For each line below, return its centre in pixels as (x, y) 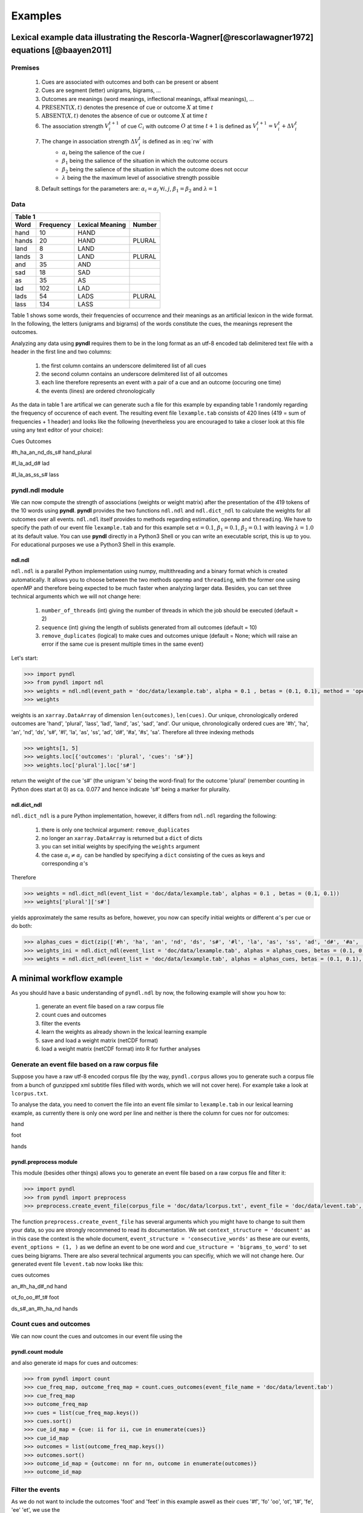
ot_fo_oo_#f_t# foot (35, 1298)
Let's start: (25, 658)
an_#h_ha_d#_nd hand (39, 1286)
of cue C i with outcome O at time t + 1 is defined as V (189, 127)
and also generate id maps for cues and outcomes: (75, 1363)
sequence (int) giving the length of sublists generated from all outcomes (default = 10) (149, 627)
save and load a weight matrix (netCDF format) (100, 1040)
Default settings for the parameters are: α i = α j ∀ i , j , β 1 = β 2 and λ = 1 (129, 189)
